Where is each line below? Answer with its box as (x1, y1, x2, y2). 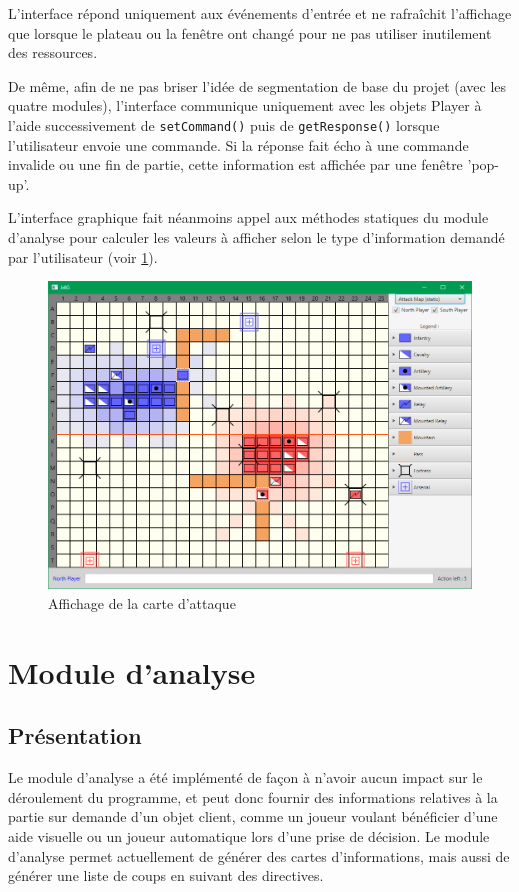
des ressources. (8, 42, 98, 63)
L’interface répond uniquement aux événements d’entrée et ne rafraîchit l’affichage (8, 3, 512, 23)
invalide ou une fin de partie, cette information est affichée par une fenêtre (8, 154, 463, 175)
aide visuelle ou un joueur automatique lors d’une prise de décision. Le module (8, 825, 490, 846)
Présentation (8, 720, 142, 751)
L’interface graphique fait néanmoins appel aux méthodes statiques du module (8, 207, 489, 228)
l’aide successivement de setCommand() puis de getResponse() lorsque (8, 114, 440, 135)
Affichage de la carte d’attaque (48, 593, 236, 614)
